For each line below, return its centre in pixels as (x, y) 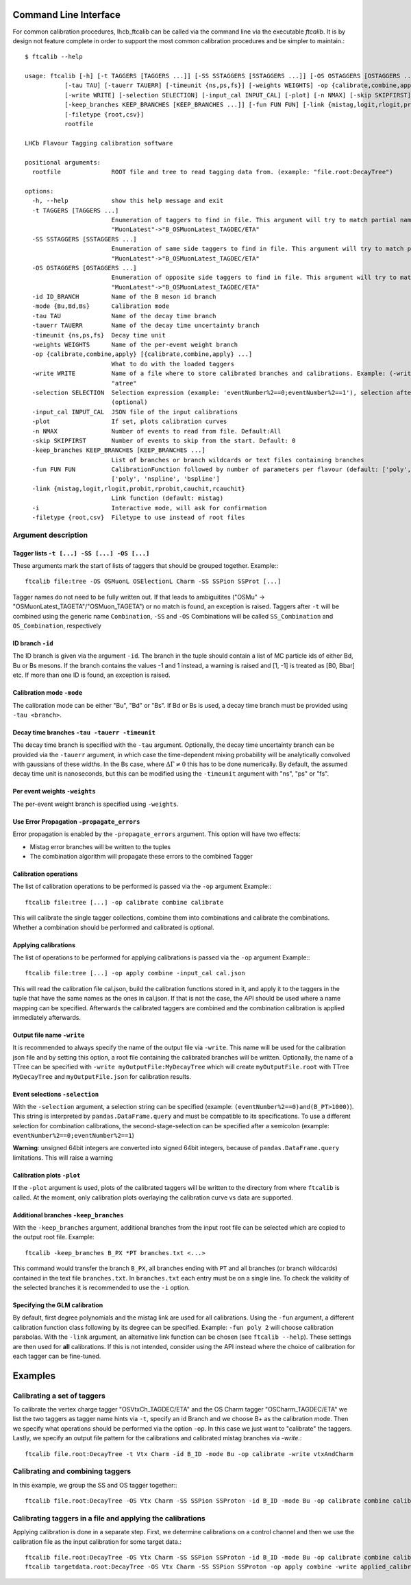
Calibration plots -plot (47, 1175)
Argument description (50, 535)
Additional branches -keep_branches (68, 1215)
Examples (34, 1375)
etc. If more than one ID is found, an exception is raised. (91, 675)
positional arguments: (63, 162)
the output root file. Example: (54, 1237)
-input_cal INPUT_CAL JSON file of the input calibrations (135, 412)
